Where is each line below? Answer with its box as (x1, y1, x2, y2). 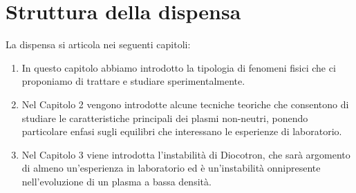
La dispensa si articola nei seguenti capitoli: (6, 37, 191, 52)
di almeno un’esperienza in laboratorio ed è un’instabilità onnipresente (21, 161, 321, 175)
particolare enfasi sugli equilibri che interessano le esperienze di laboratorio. (21, 124, 342, 139)
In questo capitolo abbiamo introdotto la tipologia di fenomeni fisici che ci (21, 60, 336, 74)
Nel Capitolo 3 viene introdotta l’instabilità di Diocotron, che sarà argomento (21, 147, 350, 161)
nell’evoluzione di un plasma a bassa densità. (21, 174, 212, 188)
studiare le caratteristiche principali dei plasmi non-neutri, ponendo (21, 110, 308, 125)
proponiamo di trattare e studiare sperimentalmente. (21, 74, 245, 88)
